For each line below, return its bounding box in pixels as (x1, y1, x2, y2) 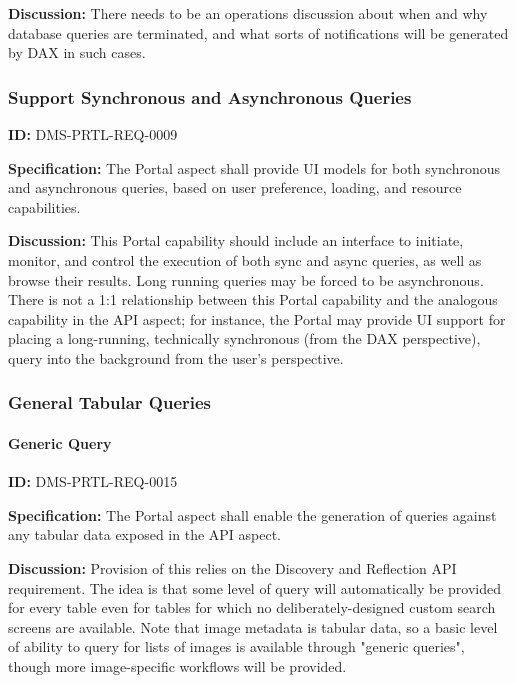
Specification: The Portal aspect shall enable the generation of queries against (8, 504, 497, 525)
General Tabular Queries (8, 390, 212, 415)
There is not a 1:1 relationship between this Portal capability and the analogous (8, 289, 498, 310)
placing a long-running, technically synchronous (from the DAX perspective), (8, 328, 481, 349)
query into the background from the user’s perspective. (8, 347, 344, 368)
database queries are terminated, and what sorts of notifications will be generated (8, 22, 509, 43)
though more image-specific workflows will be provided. (8, 655, 347, 676)
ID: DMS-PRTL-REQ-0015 (8, 471, 178, 492)
